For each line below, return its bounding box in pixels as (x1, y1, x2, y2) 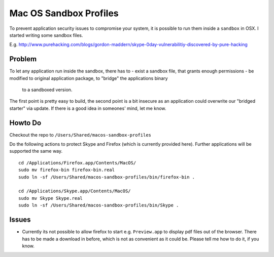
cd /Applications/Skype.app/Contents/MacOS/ (18, 188, 131, 194)
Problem (9, 55, 37, 63)
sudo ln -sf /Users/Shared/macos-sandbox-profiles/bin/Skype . (18, 202, 179, 208)
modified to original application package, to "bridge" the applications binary (9, 75, 168, 81)
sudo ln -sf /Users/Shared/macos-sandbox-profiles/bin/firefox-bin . (18, 174, 195, 180)
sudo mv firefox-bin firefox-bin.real (18, 167, 115, 173)
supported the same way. (9, 148, 63, 154)
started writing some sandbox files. (9, 32, 83, 38)
